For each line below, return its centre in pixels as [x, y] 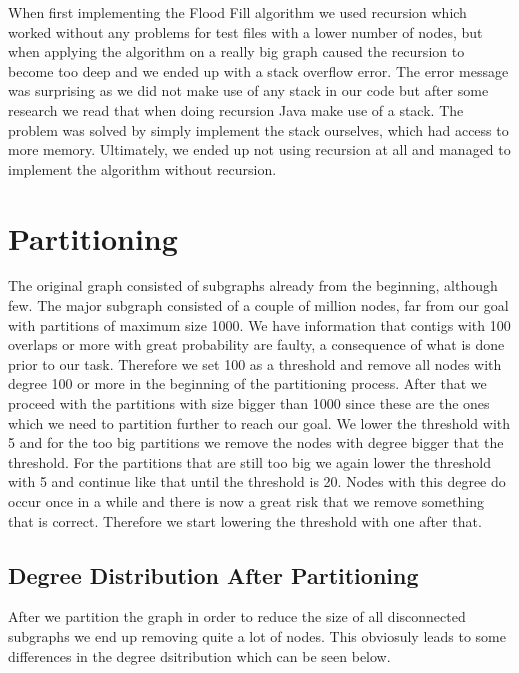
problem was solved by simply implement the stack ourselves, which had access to [258, 129]
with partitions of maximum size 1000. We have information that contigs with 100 [259, 324]
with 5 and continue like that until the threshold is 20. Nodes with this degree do [257, 481]
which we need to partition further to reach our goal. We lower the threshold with [259, 422]
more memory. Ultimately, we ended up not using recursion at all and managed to [259, 149]
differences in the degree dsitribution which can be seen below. [199, 655]
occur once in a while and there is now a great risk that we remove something [246, 501]
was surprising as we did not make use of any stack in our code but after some [248, 90]
